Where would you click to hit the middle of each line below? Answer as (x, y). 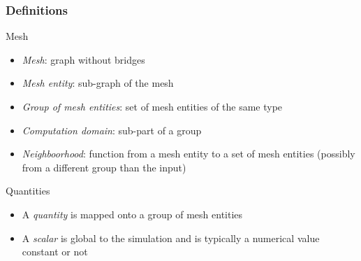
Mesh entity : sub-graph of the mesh (98, 83)
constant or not (55, 252)
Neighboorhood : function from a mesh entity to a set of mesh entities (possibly (189, 154)
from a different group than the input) (104, 167)
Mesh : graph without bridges (83, 59)
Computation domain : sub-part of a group (112, 130)
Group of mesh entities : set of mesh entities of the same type (152, 106)
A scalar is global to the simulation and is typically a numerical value (171, 238)
